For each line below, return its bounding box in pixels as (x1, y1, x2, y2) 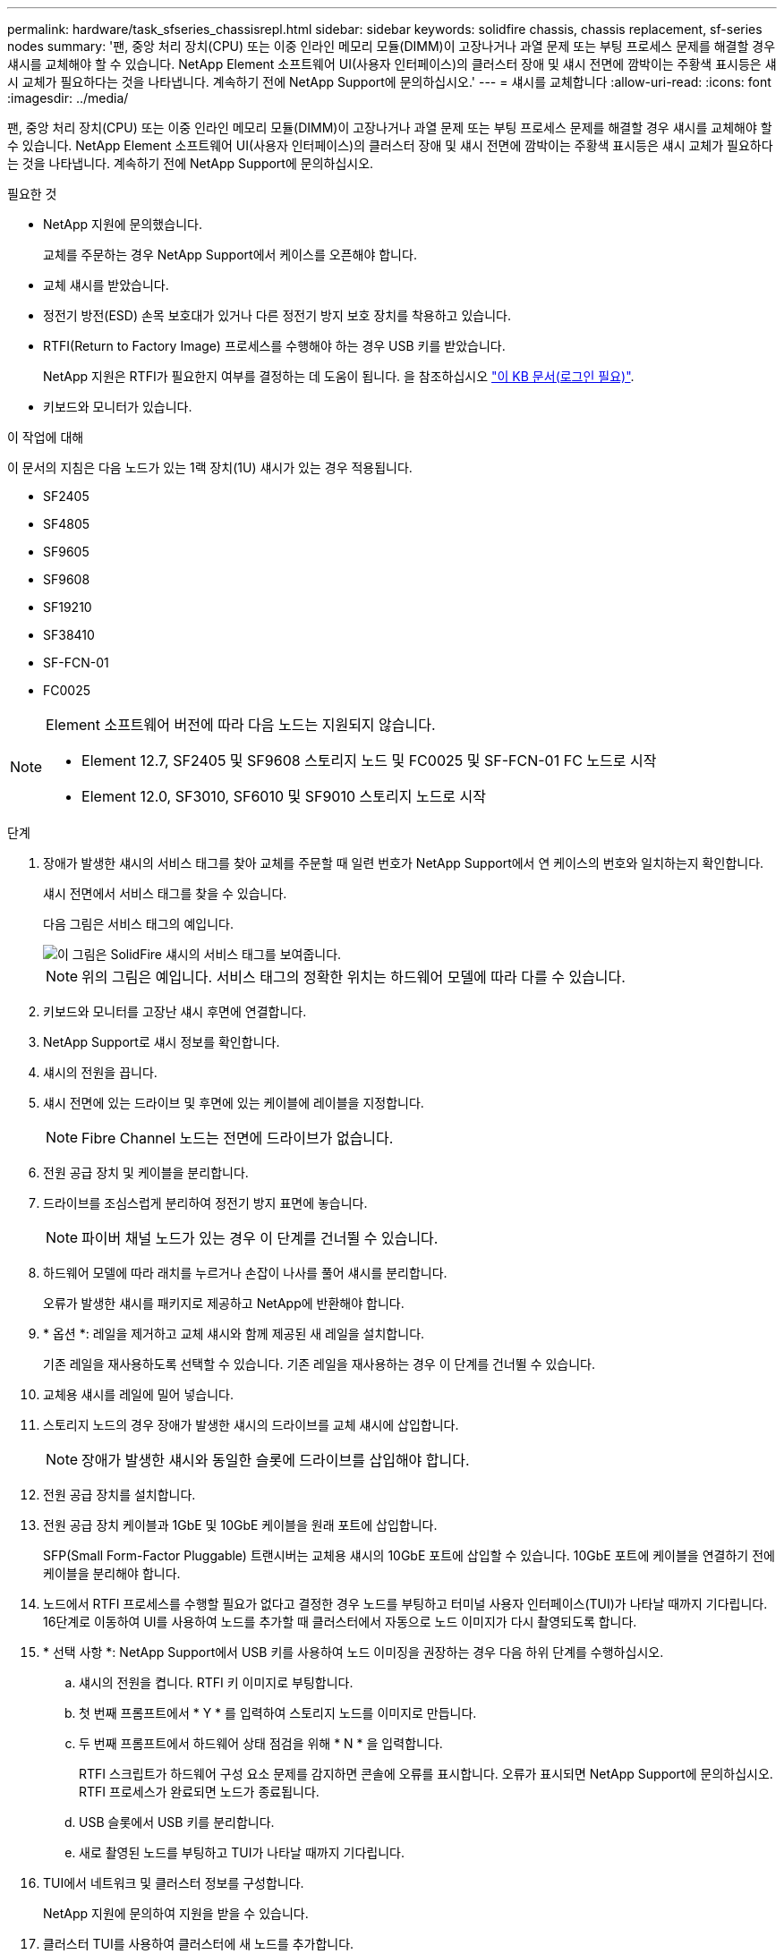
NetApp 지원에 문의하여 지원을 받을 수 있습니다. (43, 1906, 309, 1921)
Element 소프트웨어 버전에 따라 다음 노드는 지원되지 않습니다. (46, 716, 436, 734)
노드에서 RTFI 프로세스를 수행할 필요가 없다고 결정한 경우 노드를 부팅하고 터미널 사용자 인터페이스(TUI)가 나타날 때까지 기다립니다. (43, 1596, 768, 1611)
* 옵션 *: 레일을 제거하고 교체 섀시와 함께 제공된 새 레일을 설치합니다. (43, 1326, 425, 1341)
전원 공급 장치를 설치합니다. (43, 1487, 196, 1502)
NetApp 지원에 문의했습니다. (43, 217, 202, 232)
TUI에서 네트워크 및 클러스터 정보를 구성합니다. (43, 1875, 304, 1890)
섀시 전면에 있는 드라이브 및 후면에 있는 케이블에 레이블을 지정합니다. (43, 1095, 424, 1110)
